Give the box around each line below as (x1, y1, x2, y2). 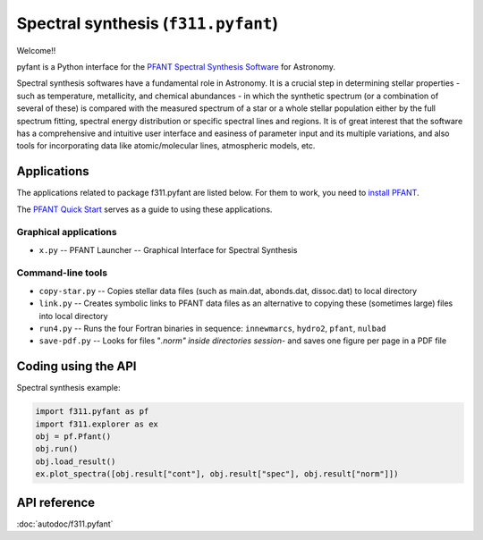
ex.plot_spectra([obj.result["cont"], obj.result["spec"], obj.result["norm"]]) (35, 469, 399, 479)
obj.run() (35, 443, 79, 454)
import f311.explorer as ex (35, 418, 158, 429)
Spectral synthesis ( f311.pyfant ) (16, 13, 279, 33)
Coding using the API (16, 359, 137, 375)
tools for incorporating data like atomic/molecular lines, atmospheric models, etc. (16, 140, 316, 151)
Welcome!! (16, 45, 56, 55)
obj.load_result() (35, 456, 116, 467)
